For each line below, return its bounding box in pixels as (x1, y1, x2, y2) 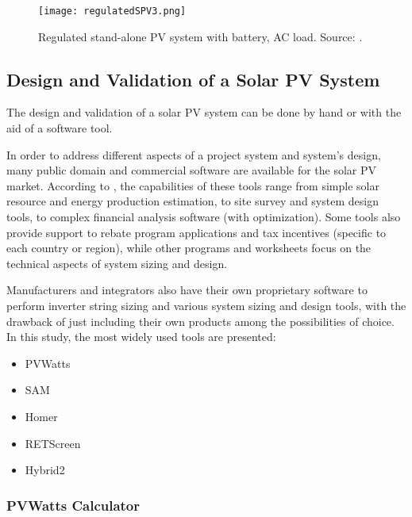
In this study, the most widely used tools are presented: (6, 328, 276, 345)
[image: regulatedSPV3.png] (38, 6, 187, 17)
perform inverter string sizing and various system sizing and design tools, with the (6, 297, 406, 313)
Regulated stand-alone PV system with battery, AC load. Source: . (38, 28, 363, 44)
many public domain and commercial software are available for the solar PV (6, 162, 377, 178)
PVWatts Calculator (6, 495, 141, 515)
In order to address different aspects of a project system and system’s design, (6, 146, 381, 163)
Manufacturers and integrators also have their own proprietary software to (6, 281, 368, 298)
